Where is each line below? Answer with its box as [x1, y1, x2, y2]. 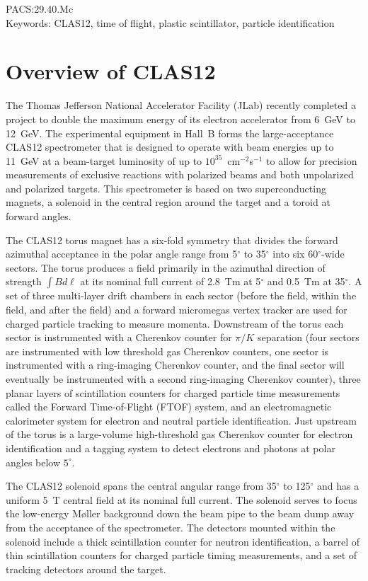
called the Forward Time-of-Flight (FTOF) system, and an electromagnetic [6, 399, 332, 414]
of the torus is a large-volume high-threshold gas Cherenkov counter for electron [6, 427, 353, 442]
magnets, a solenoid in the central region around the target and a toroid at [6, 195, 330, 209]
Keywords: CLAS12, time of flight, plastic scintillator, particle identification [6, 15, 335, 30]
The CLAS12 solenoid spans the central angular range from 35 [6, 478, 277, 493]
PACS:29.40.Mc [6, 1, 74, 16]
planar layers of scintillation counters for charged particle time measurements [6, 385, 340, 400]
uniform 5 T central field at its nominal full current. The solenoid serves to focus [6, 492, 357, 507]
